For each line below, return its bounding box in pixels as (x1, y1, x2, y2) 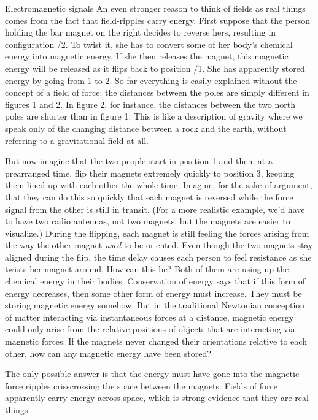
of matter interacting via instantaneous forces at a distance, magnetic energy (5, 310, 294, 323)
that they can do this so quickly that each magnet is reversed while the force (5, 190, 293, 203)
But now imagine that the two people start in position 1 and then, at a (5, 155, 273, 167)
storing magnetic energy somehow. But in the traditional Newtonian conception (5, 299, 305, 311)
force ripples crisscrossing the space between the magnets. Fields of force (5, 379, 277, 392)
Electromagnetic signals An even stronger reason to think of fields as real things (5, 2, 306, 14)
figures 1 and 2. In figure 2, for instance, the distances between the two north (5, 97, 295, 110)
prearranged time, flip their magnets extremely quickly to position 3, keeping (5, 166, 295, 179)
